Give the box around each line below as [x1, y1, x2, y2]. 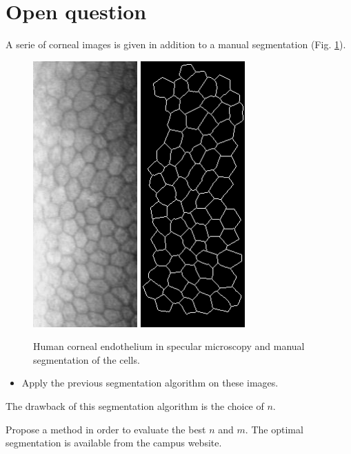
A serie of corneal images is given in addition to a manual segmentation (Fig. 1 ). [6, 37, 346, 52]
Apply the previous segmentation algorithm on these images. [21, 375, 279, 390]
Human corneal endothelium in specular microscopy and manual [33, 339, 305, 353]
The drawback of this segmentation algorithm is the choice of [6, 398, 264, 413]
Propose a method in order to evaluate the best [6, 422, 206, 436]
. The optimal [245, 422, 303, 436]
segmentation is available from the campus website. [6, 435, 222, 450]
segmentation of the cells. [33, 352, 140, 367]
